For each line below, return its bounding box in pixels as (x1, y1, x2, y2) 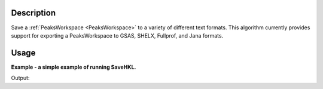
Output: (11, 75, 30, 82)
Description (11, 8, 56, 18)
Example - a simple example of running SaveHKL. (11, 63, 136, 70)
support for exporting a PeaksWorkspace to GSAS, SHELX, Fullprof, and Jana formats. (11, 32, 224, 39)
